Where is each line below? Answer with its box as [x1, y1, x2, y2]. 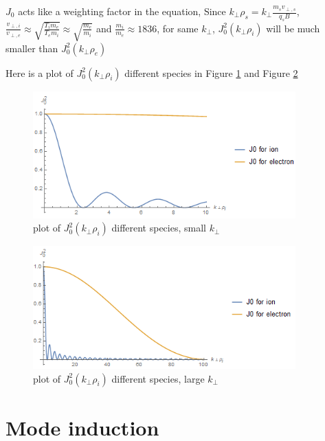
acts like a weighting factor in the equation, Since [18, 4, 226, 18]
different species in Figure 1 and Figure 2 [124, 65, 298, 80]
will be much [266, 21, 320, 35]
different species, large [111, 371, 205, 385]
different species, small [111, 220, 206, 235]
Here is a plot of [5, 65, 74, 80]
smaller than [5, 41, 58, 55]
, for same [157, 21, 199, 35]
